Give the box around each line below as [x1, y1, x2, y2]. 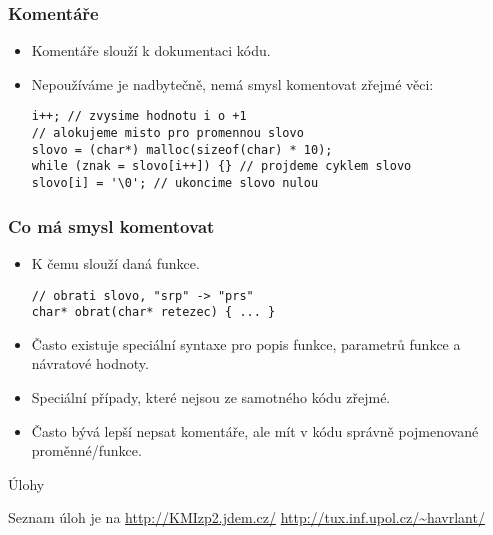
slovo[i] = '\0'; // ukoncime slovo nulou [31, 176, 319, 191]
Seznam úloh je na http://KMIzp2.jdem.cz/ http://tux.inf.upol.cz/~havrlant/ [8, 507, 485, 528]
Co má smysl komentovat [8, 213, 215, 238]
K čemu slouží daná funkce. [31, 252, 200, 273]
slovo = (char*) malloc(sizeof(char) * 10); [31, 142, 333, 157]
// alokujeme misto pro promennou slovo [31, 126, 304, 141]
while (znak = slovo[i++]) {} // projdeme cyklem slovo [31, 159, 412, 174]
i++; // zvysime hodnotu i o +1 [31, 109, 247, 124]
